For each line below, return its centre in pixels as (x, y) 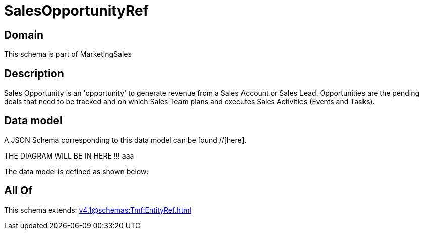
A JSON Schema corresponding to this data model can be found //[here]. (125, 140)
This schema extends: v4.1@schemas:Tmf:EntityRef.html (98, 210)
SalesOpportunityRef (76, 11)
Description (34, 73)
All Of (18, 191)
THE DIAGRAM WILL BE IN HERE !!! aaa (69, 155)
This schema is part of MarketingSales (68, 54)
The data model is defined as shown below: (76, 171)
